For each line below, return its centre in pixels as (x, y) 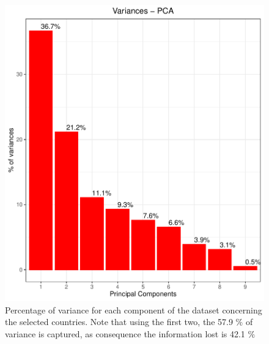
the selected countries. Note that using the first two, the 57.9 (119, 322)
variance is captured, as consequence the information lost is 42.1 (125, 333)
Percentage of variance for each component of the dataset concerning (134, 309)
